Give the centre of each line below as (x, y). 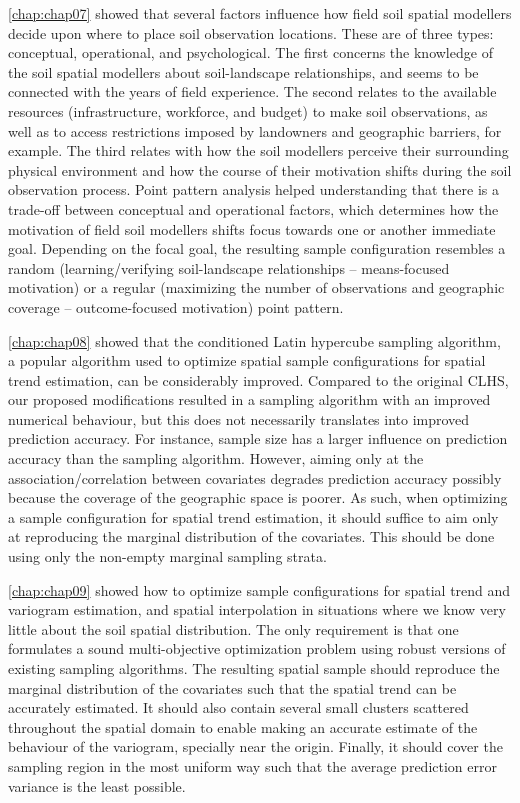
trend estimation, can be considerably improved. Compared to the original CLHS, (258, 379)
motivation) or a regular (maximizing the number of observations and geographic (256, 287)
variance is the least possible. (97, 785)
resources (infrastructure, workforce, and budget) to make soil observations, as (248, 110)
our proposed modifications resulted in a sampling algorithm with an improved (249, 399)
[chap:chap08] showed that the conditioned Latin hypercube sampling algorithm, (254, 340)
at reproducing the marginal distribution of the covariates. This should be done (251, 536)
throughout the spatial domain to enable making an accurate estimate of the (243, 726)
